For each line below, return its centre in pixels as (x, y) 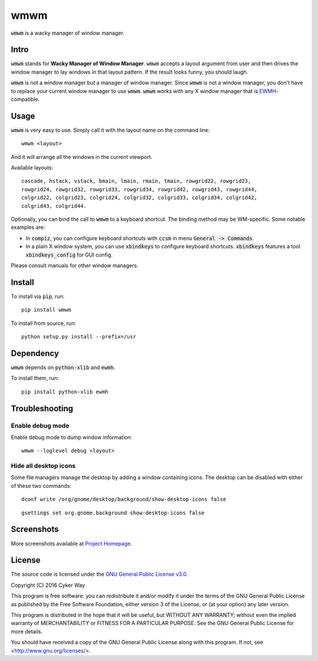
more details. (27, 631)
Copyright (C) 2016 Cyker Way (48, 585)
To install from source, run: (44, 323)
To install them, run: (35, 378)
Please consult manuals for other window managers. (74, 265)
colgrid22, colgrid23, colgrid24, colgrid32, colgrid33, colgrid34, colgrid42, (139, 198)
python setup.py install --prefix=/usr (79, 337)
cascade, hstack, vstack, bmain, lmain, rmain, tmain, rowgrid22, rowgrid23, (136, 181)
